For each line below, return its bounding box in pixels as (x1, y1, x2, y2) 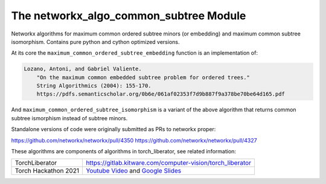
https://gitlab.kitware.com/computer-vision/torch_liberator (85, 159, 252, 167)
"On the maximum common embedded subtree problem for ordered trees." (36, 74, 251, 81)
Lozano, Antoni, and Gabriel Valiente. (24, 66, 142, 72)
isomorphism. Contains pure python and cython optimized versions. (11, 38, 180, 45)
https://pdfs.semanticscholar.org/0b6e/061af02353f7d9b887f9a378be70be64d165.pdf (36, 91, 285, 97)
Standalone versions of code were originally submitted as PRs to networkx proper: (11, 126, 216, 133)
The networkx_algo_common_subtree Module (11, 9, 246, 22)
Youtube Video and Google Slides (85, 167, 181, 175)
